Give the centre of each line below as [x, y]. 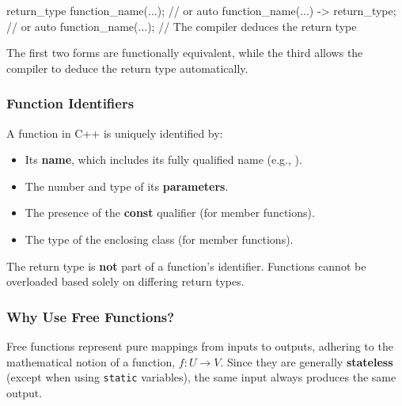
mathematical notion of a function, [91, 361]
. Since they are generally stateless [307, 361]
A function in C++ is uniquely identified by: [115, 133]
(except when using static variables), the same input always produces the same [201, 377]
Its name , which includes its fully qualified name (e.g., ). [163, 159]
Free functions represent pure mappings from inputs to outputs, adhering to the [200, 345]
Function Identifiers [70, 103]
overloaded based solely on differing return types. [125, 281]
